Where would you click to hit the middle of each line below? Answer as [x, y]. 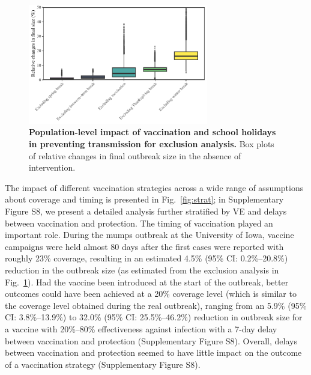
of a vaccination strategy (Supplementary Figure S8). [103, 364]
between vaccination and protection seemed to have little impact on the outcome [153, 352]
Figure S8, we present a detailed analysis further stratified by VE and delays [146, 211]
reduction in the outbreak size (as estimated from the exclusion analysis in [142, 270]
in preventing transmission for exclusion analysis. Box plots [152, 144]
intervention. [52, 167]
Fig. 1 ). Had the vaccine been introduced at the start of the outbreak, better [147, 282]
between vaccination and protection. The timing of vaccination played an [139, 223]
